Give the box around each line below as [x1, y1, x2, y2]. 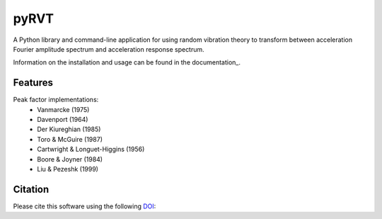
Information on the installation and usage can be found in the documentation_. [13, 58, 241, 67]
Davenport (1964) [37, 116, 88, 124]
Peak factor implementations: [13, 96, 99, 104]
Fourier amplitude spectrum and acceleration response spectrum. [13, 45, 204, 53]
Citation [13, 183, 50, 195]
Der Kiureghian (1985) [37, 125, 101, 134]
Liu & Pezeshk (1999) [37, 164, 99, 173]
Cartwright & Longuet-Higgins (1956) [37, 145, 145, 154]
